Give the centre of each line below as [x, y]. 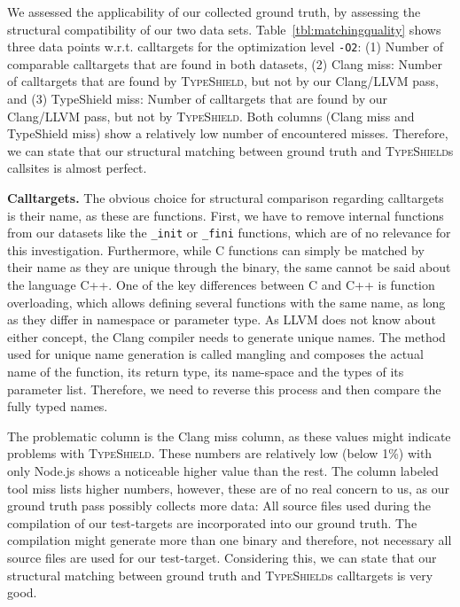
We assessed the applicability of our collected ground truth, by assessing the [214, 12]
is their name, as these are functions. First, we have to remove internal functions [226, 215]
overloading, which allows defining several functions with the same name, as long [226, 302]
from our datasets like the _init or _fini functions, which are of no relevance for [229, 233]
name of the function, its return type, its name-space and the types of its [206, 371]
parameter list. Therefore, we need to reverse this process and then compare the [224, 389]
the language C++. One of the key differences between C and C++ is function [221, 285]
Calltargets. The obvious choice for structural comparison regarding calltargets [226, 198]
